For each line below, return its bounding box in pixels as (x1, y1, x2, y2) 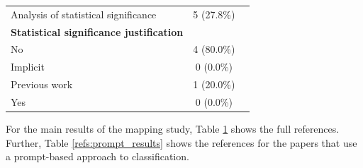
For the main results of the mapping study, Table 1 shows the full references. (6, 121, 340, 136)
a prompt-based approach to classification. (6, 149, 189, 164)
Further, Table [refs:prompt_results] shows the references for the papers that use (6, 135, 357, 150)
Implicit (11, 59, 45, 74)
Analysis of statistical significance (11, 6, 157, 21)
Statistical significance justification (11, 24, 184, 39)
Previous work (11, 77, 73, 92)
